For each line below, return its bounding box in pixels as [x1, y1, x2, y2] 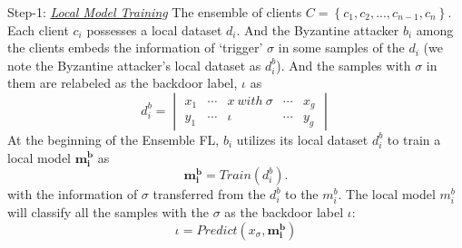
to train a [387, 129, 441, 148]
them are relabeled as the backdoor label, [7, 73, 238, 92]
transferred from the [152, 185, 266, 204]
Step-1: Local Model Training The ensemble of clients [7, 3, 302, 21]
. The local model [338, 185, 436, 204]
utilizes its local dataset [236, 129, 369, 148]
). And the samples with [276, 55, 411, 74]
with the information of [7, 185, 138, 204]
